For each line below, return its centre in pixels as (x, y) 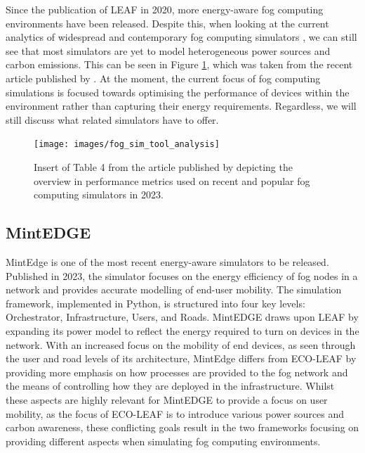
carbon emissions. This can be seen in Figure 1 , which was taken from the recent (179, 64)
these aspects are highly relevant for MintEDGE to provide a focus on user (167, 399)
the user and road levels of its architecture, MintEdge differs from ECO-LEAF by (181, 358)
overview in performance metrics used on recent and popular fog (172, 180)
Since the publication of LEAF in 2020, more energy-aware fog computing (165, 9)
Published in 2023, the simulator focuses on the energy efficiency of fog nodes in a (182, 275)
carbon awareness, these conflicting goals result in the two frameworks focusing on (182, 427)
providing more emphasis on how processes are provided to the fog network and (177, 372)
